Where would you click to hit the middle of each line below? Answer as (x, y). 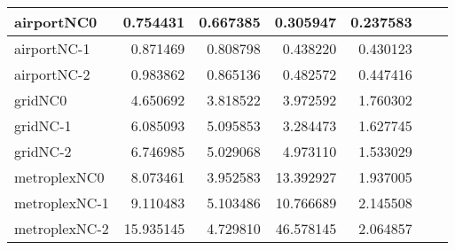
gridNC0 (41, 100)
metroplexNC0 (59, 177)
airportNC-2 (52, 74)
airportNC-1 (52, 48)
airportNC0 (56, 22)
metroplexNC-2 (62, 228)
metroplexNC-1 (62, 203)
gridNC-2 (43, 151)
